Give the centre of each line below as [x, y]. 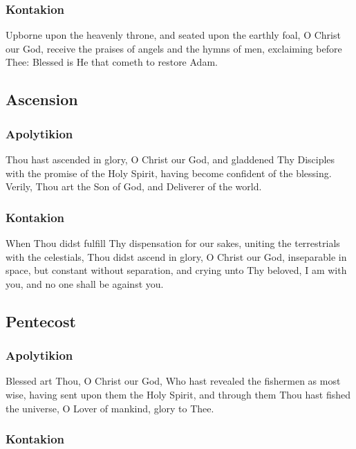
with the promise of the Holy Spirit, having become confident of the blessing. [169, 173]
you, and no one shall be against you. [85, 283]
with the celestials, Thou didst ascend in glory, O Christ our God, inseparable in [176, 256]
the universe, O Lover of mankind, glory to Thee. [110, 408]
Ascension [42, 99]
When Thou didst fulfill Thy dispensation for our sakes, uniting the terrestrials [173, 243]
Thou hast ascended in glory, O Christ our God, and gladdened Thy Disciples [170, 159]
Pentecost [41, 321]
